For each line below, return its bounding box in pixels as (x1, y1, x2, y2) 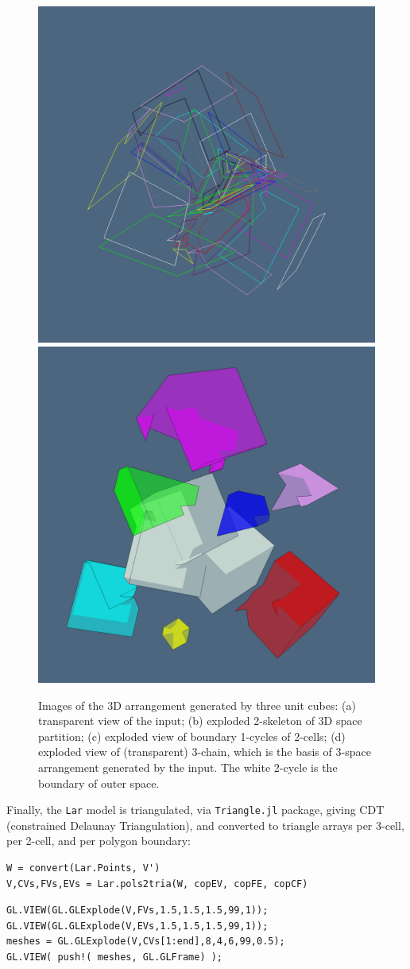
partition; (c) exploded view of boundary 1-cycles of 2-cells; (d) (38, 727, 346, 744)
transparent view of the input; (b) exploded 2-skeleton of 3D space (38, 712, 362, 729)
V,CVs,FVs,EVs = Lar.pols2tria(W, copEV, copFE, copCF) (6, 878, 308, 890)
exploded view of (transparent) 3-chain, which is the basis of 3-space (38, 743, 371, 760)
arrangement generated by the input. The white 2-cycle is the (38, 758, 338, 775)
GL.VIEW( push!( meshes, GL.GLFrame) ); (6, 951, 223, 963)
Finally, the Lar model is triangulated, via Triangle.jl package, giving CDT (6, 801, 385, 818)
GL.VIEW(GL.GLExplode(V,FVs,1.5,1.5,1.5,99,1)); (6, 905, 269, 917)
